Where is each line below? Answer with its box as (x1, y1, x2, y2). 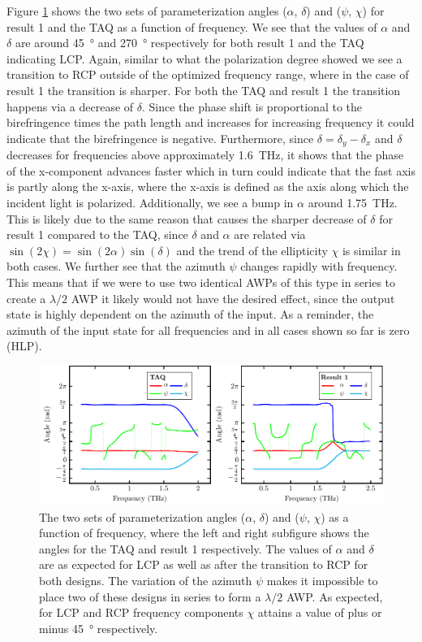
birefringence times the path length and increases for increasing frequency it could (6, 114, 415, 131)
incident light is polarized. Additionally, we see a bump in (6, 193, 294, 210)
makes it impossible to (266, 571, 378, 588)
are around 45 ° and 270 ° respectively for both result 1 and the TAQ (15, 34, 364, 51)
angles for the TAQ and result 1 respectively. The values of (39, 540, 332, 557)
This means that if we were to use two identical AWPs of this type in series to (6, 273, 396, 290)
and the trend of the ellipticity (176, 241, 328, 258)
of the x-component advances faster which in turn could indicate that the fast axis (6, 162, 416, 179)
